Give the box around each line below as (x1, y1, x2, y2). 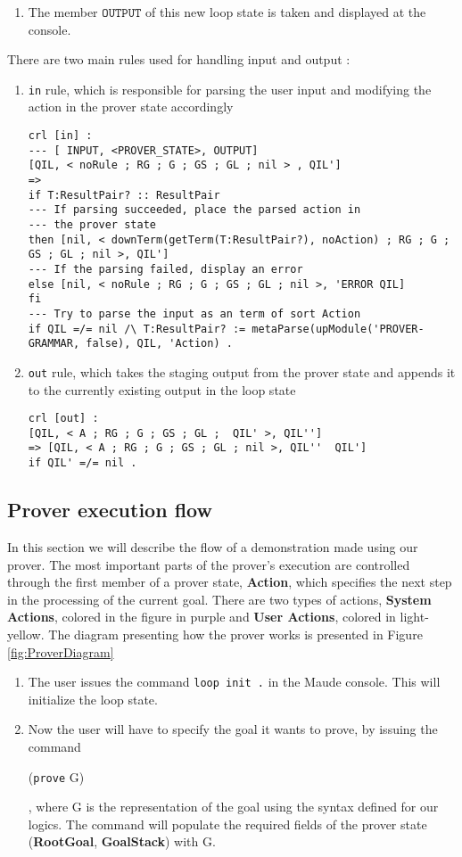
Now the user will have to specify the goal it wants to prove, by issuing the (28, 720, 438, 738)
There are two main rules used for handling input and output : (7, 50, 351, 69)
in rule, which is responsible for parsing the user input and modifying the (28, 79, 432, 98)
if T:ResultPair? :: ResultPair (28, 188, 220, 202)
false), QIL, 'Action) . (86, 337, 233, 350)
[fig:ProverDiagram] (7, 642, 114, 661)
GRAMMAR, (28, 337, 80, 350)
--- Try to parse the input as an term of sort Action (28, 307, 361, 320)
